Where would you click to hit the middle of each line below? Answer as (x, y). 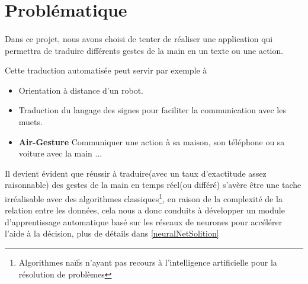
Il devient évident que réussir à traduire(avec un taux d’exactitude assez (136, 173)
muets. (31, 121)
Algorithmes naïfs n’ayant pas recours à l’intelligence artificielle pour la (148, 262)
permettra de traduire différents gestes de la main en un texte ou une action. (144, 50)
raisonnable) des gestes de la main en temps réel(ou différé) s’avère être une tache (153, 185)
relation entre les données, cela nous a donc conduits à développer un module (145, 210)
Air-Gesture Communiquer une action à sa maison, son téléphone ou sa (152, 141)
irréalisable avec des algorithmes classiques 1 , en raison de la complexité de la (144, 197)
